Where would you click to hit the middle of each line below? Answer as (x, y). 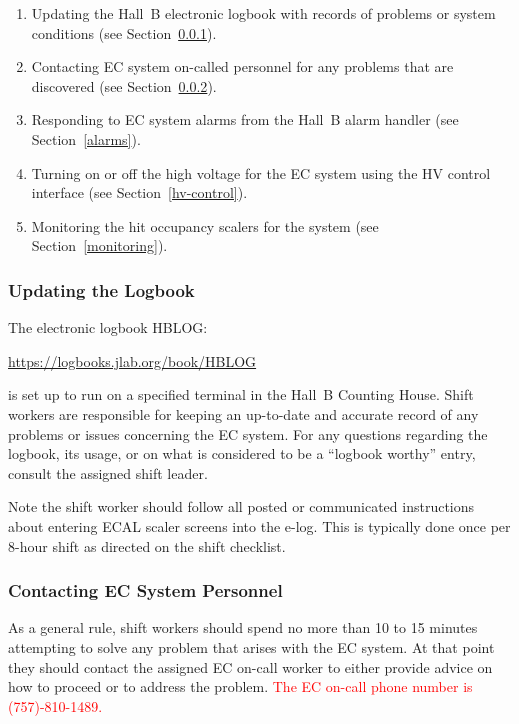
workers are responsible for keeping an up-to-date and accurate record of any (243, 413)
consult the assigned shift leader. (108, 472)
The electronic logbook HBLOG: (108, 327)
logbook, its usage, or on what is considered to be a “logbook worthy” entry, (242, 453)
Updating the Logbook (101, 289)
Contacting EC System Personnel (145, 590)
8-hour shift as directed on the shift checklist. (147, 545)
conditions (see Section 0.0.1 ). (124, 32)
